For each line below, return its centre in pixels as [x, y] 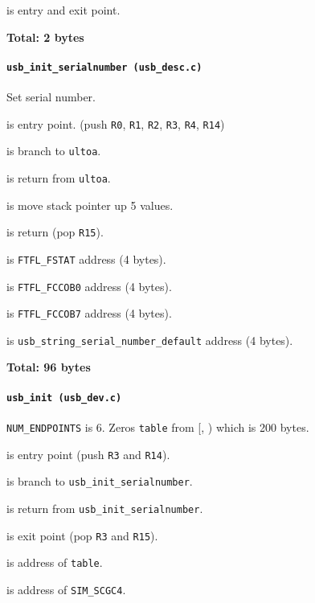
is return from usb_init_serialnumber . [105, 508]
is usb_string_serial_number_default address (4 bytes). [150, 340]
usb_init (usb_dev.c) [64, 398]
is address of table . [55, 562]
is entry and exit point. [63, 10]
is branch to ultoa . [54, 151]
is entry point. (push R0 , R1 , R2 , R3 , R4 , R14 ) [116, 123]
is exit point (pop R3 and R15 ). [82, 535]
